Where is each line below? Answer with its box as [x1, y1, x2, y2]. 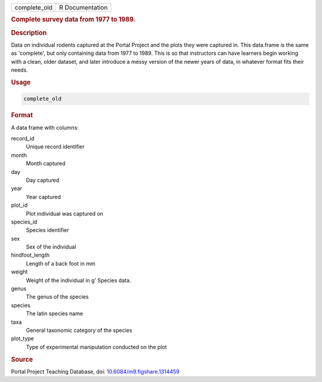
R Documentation [58, 4, 108, 11]
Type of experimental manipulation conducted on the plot [26, 343, 167, 350]
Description [11, 29, 47, 37]
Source [11, 355, 33, 364]
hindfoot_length [11, 251, 50, 259]
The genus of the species [26, 293, 89, 300]
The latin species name [26, 310, 83, 317]
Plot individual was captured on [26, 210, 104, 217]
